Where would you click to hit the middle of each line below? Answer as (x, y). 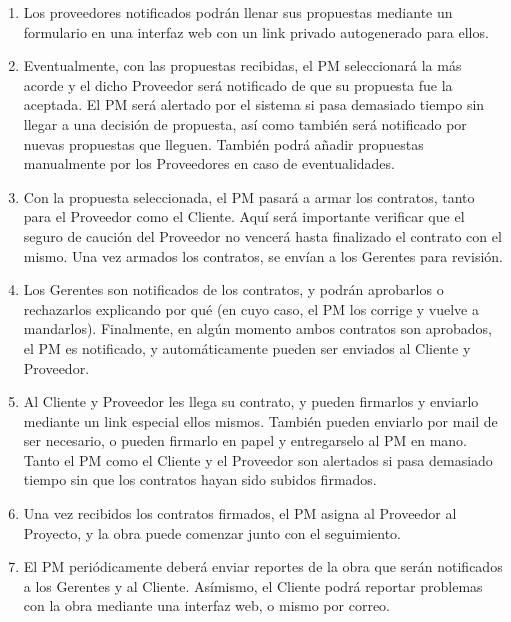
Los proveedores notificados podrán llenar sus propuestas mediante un (238, 12)
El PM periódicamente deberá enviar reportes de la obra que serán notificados (263, 566)
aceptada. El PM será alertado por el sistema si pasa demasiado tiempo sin (254, 104)
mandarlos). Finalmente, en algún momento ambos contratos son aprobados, (257, 328)
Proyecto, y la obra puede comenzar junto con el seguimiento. (212, 532)
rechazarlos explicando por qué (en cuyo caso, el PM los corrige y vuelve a (251, 308)
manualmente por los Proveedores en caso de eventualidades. (209, 163)
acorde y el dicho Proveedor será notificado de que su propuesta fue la (238, 84)
